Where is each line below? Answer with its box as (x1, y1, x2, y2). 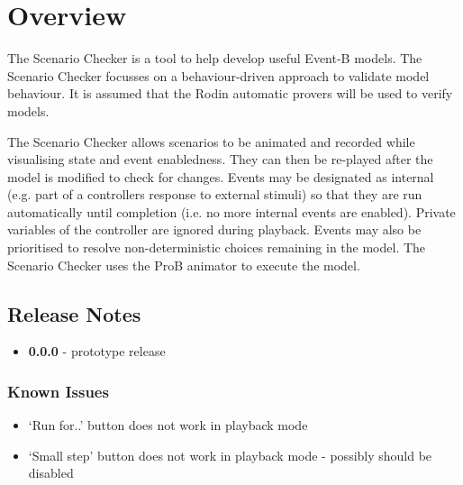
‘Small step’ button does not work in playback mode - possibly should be (28, 445, 432, 464)
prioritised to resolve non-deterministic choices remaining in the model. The (7, 238, 426, 257)
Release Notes (7, 299, 141, 327)
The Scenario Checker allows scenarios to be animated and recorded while (7, 132, 415, 151)
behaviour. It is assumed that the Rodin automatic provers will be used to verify (7, 84, 453, 103)
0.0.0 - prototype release (28, 342, 166, 361)
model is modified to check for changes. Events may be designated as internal (7, 167, 434, 186)
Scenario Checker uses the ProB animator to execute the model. (7, 255, 360, 274)
